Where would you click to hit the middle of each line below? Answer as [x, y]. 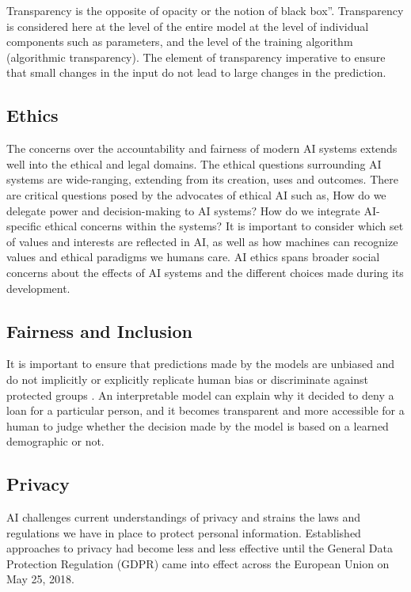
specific [24, 226]
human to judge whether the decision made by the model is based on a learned [198, 425]
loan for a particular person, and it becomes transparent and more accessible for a [205, 410]
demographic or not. [55, 441]
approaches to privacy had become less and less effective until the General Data [200, 548]
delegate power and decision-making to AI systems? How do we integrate [183, 210]
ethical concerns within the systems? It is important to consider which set [224, 226]
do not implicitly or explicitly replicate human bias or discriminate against [187, 379]
